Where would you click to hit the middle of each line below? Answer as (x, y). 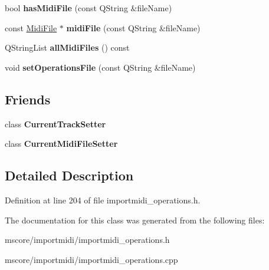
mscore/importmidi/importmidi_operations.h (87, 240)
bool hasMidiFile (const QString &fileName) (88, 8)
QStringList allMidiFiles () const (67, 47)
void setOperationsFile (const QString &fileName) (100, 67)
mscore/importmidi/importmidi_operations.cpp (91, 259)
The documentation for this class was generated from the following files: (135, 220)
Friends (28, 99)
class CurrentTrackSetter (55, 124)
